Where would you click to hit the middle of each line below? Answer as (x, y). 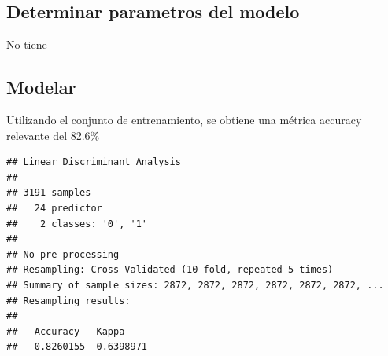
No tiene (27, 44)
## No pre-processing (63, 254)
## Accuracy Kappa (66, 331)
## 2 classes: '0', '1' (77, 224)
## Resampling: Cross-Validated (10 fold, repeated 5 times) (170, 270)
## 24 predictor (54, 208)
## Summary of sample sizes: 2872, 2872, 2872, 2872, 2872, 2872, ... (195, 285)
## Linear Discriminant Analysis (94, 162)
